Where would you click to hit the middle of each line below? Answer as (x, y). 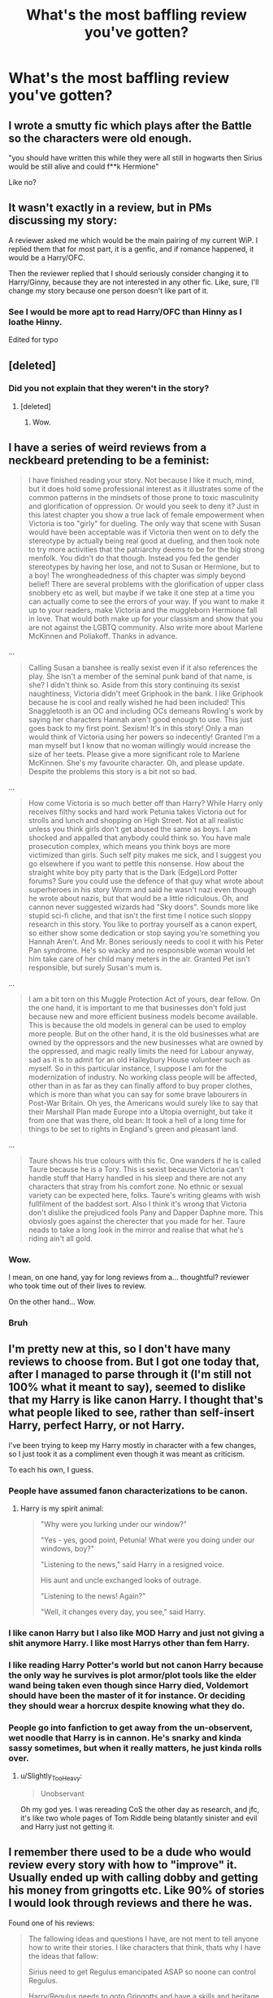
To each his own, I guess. (51, 1469)
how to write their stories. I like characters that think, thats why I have (145, 1947)
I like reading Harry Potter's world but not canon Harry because (136, 1665)
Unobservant (62, 1793)
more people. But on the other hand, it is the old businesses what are (144, 1033)
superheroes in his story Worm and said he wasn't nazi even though (142, 889)
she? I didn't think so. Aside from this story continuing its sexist (134, 684)
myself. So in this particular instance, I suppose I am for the (128, 1068)
